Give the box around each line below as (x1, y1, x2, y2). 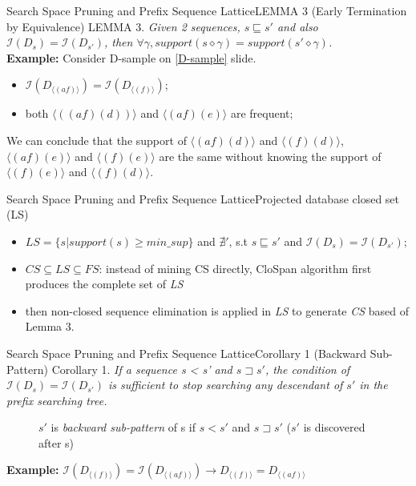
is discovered (303, 419, 366, 436)
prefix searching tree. (6, 392, 107, 408)
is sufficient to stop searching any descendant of (107, 376, 343, 393)
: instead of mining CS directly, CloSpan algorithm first (99, 259, 372, 276)
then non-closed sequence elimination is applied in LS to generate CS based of (25, 302, 410, 319)
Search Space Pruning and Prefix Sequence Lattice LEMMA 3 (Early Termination (6, 2, 407, 18)
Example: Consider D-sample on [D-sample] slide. (6, 49, 256, 66)
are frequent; (230, 105, 293, 122)
